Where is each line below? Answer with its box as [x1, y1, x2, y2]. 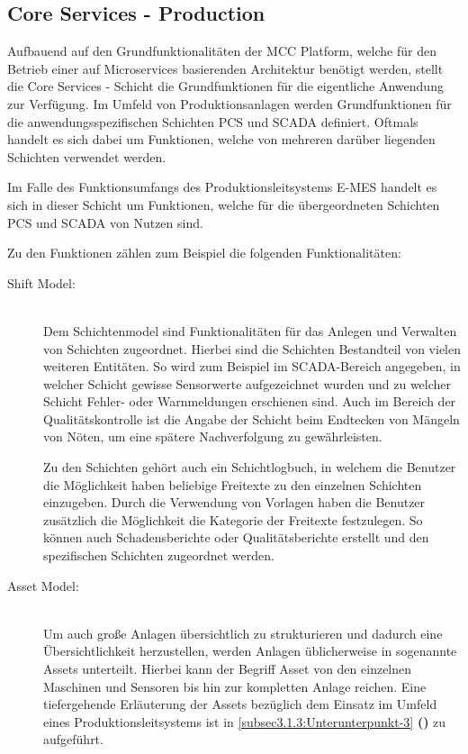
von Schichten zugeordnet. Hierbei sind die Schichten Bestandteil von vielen [43, 339, 461, 358]
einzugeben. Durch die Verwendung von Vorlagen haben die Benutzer [43, 493, 426, 512]
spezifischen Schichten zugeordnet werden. [43, 546, 274, 565]
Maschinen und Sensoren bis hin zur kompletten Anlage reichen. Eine [43, 677, 427, 695]
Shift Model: [7, 273, 76, 292]
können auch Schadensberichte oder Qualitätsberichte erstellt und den [43, 528, 429, 547]
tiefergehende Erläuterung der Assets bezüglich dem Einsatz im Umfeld [43, 695, 437, 713]
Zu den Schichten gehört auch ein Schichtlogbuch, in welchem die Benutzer [43, 458, 456, 477]
